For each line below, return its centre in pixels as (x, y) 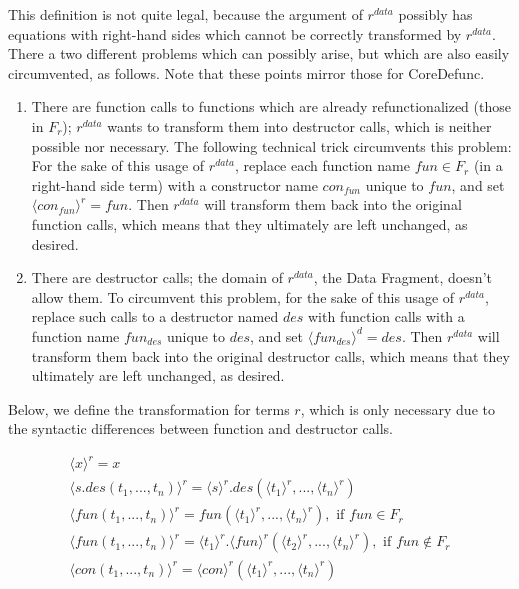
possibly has (435, 14)
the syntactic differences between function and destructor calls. (201, 428)
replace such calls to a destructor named (155, 316)
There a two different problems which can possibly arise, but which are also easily (259, 53)
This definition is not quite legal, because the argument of (185, 14)
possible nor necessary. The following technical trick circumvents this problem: (271, 145)
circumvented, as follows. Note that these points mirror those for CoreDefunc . (246, 72)
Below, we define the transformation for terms (149, 408)
